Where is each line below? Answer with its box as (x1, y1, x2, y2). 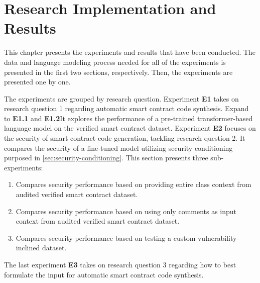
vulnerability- (197, 232, 239, 243)
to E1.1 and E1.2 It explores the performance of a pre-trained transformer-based (4, 113, 253, 123)
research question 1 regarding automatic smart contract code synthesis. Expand (4, 103, 249, 114)
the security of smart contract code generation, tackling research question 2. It (4, 133, 245, 143)
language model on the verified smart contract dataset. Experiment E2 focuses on (4, 123, 256, 133)
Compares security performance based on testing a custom (16, 232, 196, 243)
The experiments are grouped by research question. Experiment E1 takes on (4, 93, 239, 104)
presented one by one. (4, 76, 71, 87)
